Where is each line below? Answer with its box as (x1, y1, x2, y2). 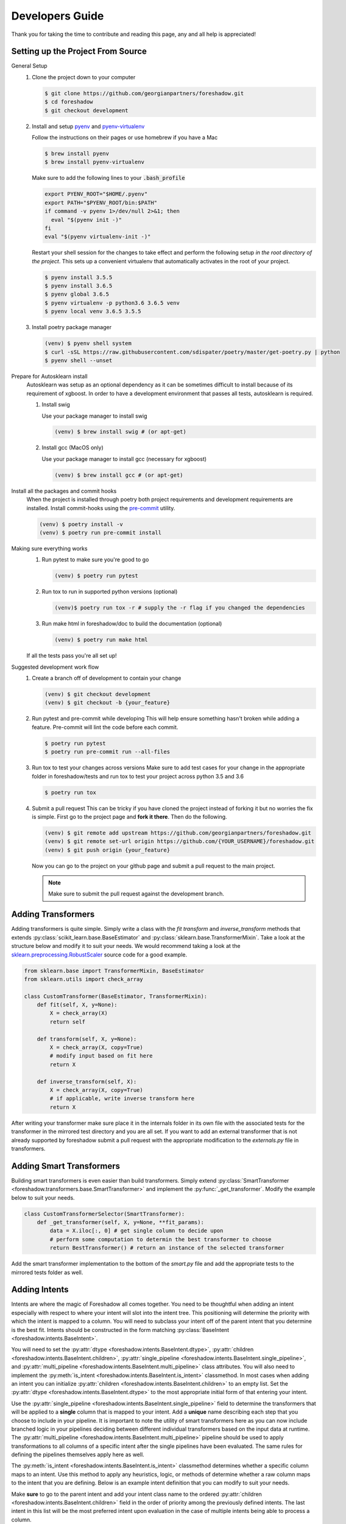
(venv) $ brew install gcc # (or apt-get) (54, 471, 183, 479)
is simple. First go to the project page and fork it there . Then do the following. (32, 813, 228, 820)
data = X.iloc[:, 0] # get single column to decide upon (49, 1227, 224, 1234)
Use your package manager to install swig (41, 412, 147, 419)
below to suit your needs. (11, 1194, 76, 1201)
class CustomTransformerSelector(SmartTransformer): (24, 1210, 185, 1217)
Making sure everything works (11, 544, 88, 552)
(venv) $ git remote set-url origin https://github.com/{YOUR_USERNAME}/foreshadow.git (44, 838, 315, 845)
